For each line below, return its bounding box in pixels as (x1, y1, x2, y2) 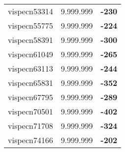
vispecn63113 (8, 63, 53, 74)
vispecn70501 (8, 106, 53, 117)
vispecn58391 (8, 34, 53, 45)
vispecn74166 (8, 134, 53, 146)
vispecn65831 (8, 77, 53, 88)
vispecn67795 (8, 91, 53, 103)
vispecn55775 (8, 20, 53, 31)
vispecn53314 (8, 5, 53, 17)
